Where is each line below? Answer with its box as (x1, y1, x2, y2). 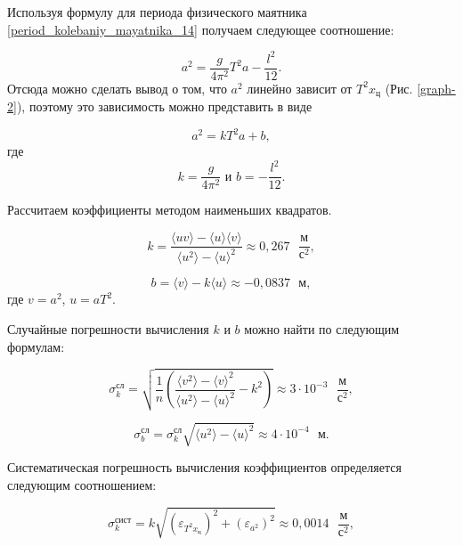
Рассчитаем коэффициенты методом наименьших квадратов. (7, 200, 332, 219)
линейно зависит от (247, 78, 353, 97)
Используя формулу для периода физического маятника (7, 3, 307, 20)
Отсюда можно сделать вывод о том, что (7, 78, 227, 97)
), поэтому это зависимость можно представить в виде (16, 97, 313, 116)
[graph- (417, 78, 456, 97)
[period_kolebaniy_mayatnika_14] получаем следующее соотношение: (7, 20, 394, 38)
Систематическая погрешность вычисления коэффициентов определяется (7, 458, 402, 477)
